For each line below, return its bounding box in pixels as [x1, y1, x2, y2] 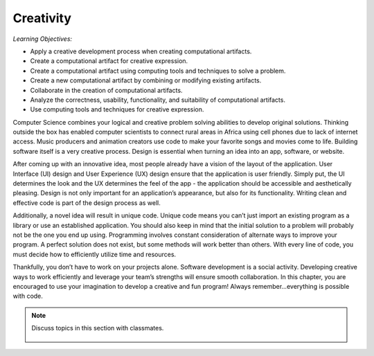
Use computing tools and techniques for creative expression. [30, 105, 204, 114]
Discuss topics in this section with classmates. [31, 324, 164, 332]
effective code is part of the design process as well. [12, 198, 161, 207]
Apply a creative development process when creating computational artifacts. [30, 47, 252, 55]
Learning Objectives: [12, 35, 73, 43]
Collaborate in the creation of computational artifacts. [30, 86, 183, 94]
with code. [12, 292, 43, 301]
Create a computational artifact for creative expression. [30, 57, 188, 65]
